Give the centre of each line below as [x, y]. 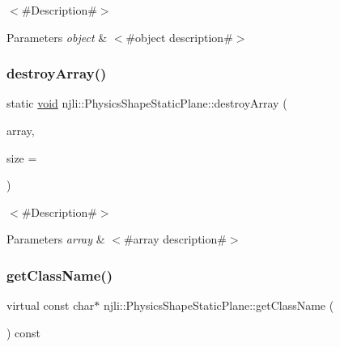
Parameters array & [56, 239]
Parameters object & [57, 37]
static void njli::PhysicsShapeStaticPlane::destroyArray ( [147, 103]
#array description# [175, 239]
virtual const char [51, 305]
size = [22, 157]
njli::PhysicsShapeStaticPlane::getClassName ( [219, 305]
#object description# [179, 37]
